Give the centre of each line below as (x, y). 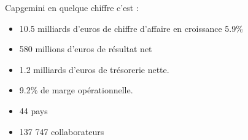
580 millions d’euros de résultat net (86, 49)
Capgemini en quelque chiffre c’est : (72, 7)
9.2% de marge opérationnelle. (76, 90)
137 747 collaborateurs (62, 131)
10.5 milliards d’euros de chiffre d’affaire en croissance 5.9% (131, 28)
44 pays (33, 110)
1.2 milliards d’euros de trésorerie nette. (94, 69)
